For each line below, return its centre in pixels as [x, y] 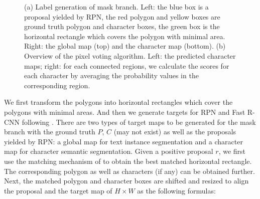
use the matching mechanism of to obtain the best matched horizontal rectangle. [128, 161]
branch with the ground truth [50, 132]
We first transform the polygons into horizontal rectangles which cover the [118, 102]
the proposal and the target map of [58, 190]
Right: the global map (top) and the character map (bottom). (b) [125, 46]
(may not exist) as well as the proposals [175, 132]
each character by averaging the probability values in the [111, 75]
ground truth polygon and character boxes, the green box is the [122, 26]
